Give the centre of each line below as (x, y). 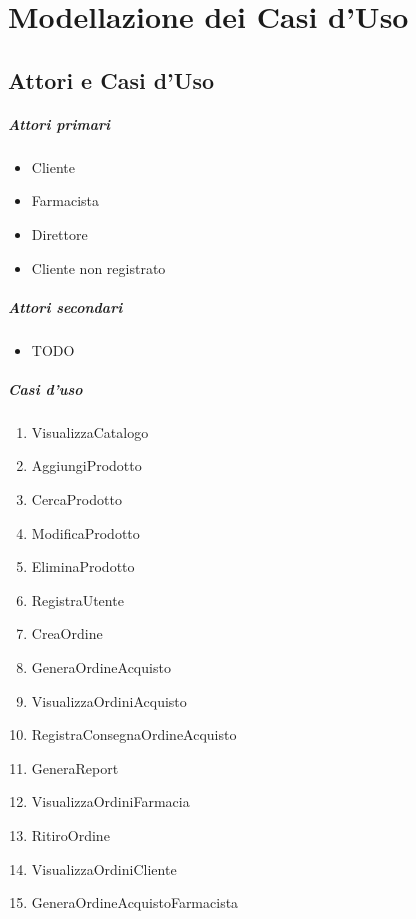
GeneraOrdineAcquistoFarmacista (135, 902)
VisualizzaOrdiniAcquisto (109, 700)
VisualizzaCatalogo (90, 431)
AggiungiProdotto (86, 465)
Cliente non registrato (98, 267)
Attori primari (59, 123)
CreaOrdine (67, 633)
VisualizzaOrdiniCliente (104, 868)
